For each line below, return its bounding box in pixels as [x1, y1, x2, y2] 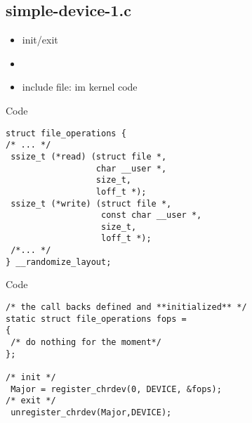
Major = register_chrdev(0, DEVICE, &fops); [11, 384, 222, 394]
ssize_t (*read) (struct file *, [11, 151, 167, 162]
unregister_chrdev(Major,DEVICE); [11, 407, 172, 417]
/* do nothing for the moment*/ [11, 337, 161, 348]
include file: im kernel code [22, 79, 138, 94]
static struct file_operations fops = [6, 313, 187, 324]
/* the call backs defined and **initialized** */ [6, 302, 247, 313]
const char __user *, [101, 210, 202, 221]
